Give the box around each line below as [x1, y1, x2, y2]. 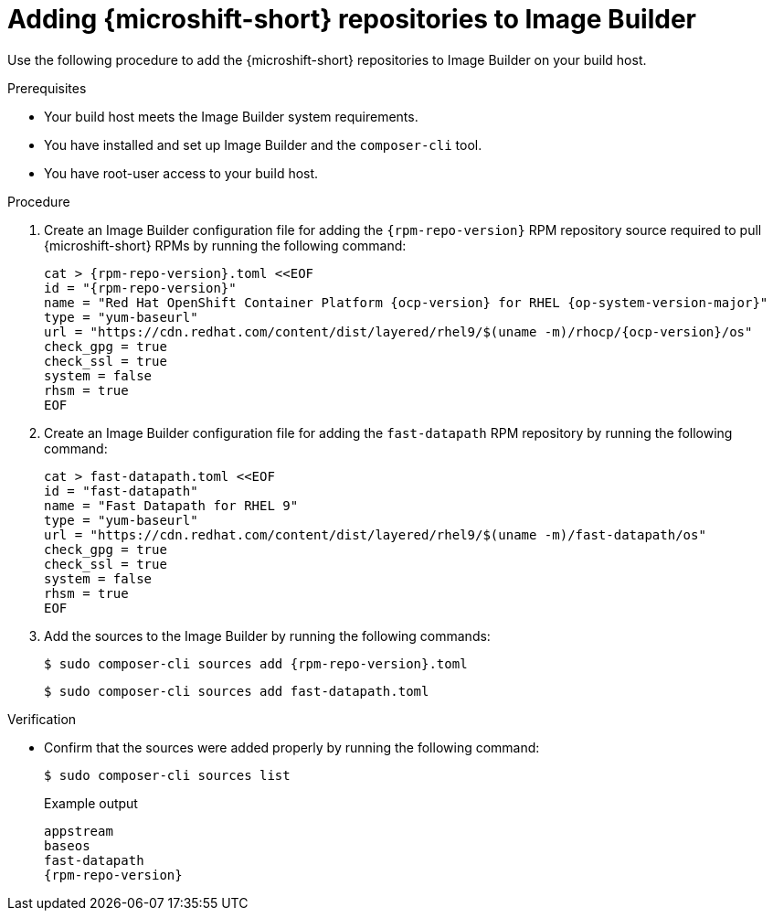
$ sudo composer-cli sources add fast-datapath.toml [44, 683, 429, 699]
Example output [44, 795, 138, 811]
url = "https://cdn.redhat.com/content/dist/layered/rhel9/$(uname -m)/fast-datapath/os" [44, 527, 706, 542]
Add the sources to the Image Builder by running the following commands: [44, 627, 491, 644]
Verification [7, 710, 77, 727]
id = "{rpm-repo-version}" [44, 280, 237, 295]
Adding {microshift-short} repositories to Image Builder [7, 4, 696, 35]
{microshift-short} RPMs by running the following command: [44, 237, 407, 253]
